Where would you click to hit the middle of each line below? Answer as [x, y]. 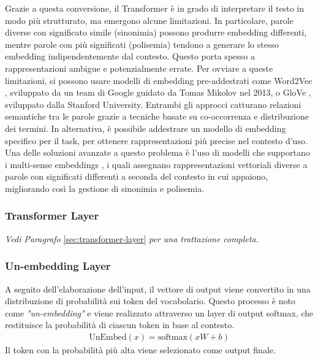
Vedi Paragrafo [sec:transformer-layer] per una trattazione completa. [132, 238]
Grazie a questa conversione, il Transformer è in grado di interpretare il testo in [155, 8]
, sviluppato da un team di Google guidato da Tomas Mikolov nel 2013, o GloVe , [158, 92]
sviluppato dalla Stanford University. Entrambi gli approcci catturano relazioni [153, 104]
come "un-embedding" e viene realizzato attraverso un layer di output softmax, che [159, 312]
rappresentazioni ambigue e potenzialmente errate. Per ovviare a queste [139, 68]
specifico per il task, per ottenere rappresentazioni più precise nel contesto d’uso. [156, 140]
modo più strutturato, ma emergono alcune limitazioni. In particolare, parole [149, 20]
